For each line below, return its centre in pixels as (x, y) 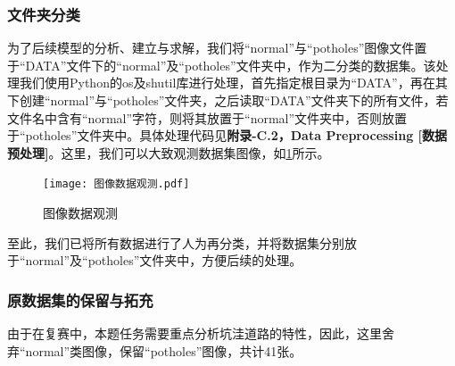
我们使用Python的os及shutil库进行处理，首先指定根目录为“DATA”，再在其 (233, 83)
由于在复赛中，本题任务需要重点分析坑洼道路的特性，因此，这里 (194, 333)
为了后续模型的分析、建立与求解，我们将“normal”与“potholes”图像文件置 (217, 48)
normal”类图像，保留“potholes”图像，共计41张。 (164, 350)
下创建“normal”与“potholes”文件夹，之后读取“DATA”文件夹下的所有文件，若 (228, 100)
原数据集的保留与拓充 (80, 299)
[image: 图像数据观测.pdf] (116, 184)
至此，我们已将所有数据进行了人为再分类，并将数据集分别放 (182, 242)
